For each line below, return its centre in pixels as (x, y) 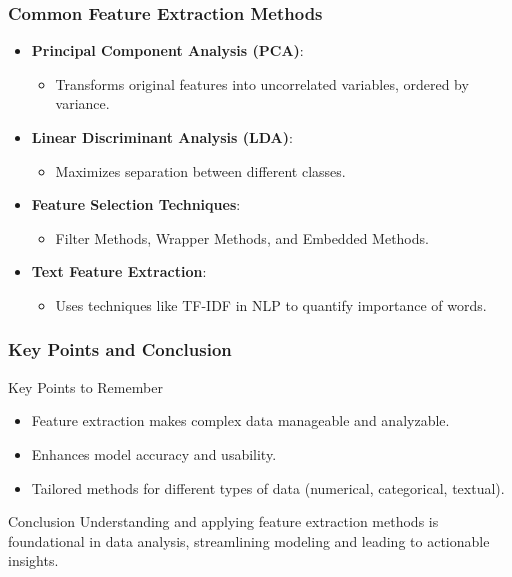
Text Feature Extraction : (119, 271)
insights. (33, 560)
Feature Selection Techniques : (136, 204)
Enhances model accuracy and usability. (154, 453)
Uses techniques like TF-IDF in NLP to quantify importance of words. (271, 304)
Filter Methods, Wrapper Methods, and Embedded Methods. (242, 237)
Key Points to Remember (85, 386)
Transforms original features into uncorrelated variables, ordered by (262, 83)
